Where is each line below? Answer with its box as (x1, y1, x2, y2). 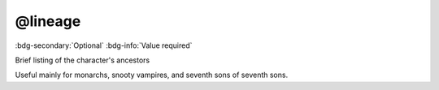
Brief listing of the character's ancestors (15, 55, 150, 65)
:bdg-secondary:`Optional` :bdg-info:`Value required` (15, 41, 193, 50)
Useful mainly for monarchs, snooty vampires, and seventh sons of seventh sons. (15, 70, 289, 80)
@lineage (15, 12, 81, 30)
